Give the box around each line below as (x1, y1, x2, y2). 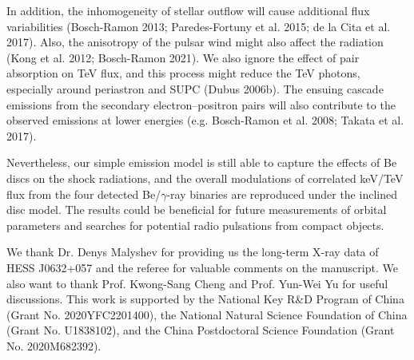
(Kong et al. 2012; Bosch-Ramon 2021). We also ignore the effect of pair (6, 49, 360, 65)
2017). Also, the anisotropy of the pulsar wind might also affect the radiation (6, 34, 384, 50)
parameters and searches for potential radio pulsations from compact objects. (6, 216, 384, 233)
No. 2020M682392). (6, 337, 102, 354)
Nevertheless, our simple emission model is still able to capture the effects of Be (6, 154, 397, 171)
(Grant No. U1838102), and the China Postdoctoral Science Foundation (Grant (6, 322, 395, 338)
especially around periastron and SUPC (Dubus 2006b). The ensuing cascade (6, 80, 384, 97)
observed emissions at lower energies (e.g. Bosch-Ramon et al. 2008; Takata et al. (6, 112, 404, 129)
